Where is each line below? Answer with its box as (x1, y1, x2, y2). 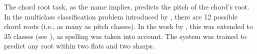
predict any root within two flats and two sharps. (4, 40, 154, 51)
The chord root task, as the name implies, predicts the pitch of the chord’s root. (4, 1, 249, 11)
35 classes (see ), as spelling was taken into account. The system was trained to (4, 30, 247, 41)
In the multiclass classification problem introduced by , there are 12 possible (4, 11, 237, 21)
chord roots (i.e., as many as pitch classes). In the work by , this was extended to (4, 21, 253, 31)
